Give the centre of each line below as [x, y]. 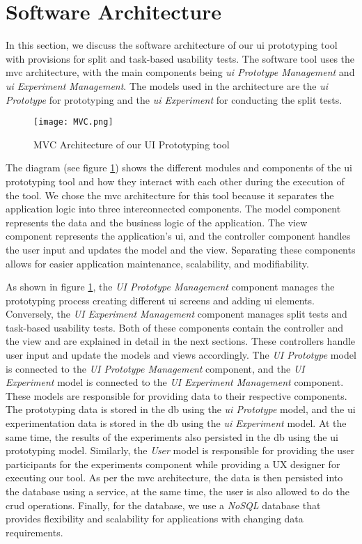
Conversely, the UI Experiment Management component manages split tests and [176, 314]
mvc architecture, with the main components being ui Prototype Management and [180, 72]
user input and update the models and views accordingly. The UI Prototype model [181, 355]
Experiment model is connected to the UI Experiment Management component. [175, 382]
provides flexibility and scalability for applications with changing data [155, 519]
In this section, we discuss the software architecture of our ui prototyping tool [172, 45]
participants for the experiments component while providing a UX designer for [173, 464]
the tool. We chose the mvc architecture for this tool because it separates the [170, 195]
